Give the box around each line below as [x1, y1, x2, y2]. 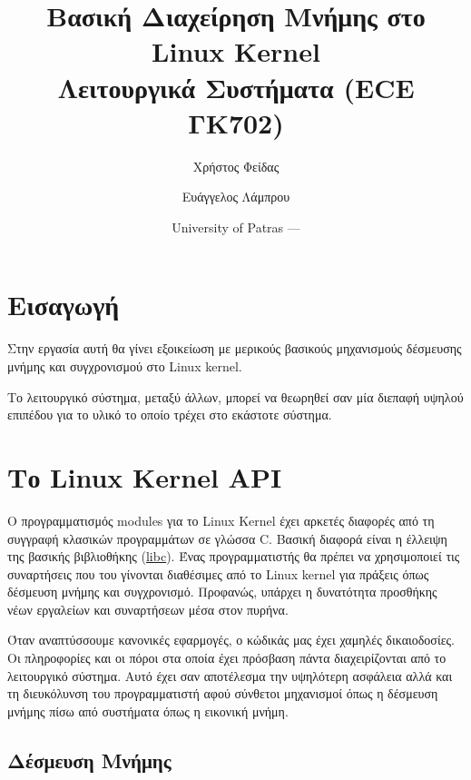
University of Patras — [172, 217, 300, 236]
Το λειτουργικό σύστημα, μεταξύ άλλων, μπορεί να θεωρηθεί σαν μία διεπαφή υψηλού [7, 387, 464, 406]
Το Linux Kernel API [7, 458, 282, 495]
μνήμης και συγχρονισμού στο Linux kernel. [7, 357, 242, 375]
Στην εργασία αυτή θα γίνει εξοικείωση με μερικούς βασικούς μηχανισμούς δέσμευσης [7, 339, 462, 358]
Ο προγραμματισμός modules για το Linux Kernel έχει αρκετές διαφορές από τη [7, 510, 435, 529]
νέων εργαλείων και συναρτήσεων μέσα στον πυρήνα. [7, 599, 289, 618]
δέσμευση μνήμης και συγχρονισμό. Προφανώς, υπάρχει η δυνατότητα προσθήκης [7, 582, 437, 601]
